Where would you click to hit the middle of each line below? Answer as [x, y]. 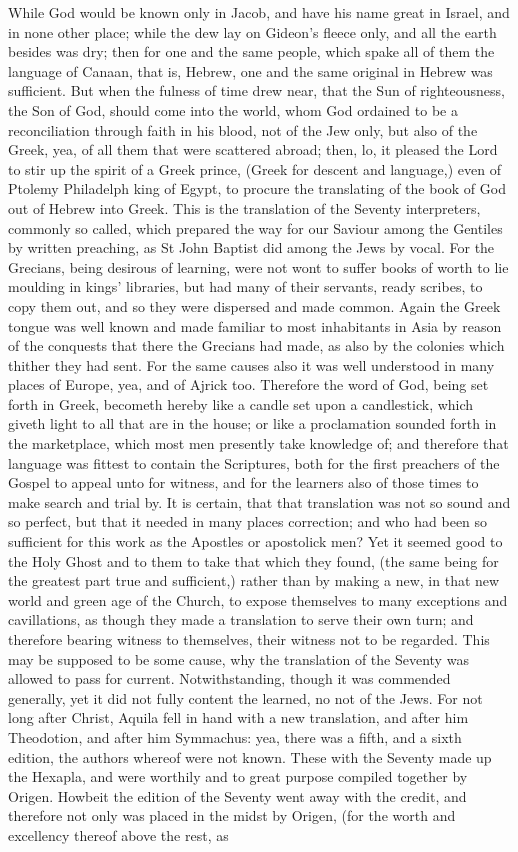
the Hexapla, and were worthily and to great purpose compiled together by [238, 776]
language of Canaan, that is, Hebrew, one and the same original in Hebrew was [250, 70]
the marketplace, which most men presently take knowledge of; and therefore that [258, 443]
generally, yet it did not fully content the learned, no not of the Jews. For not [245, 697]
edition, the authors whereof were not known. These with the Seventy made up [250, 756]
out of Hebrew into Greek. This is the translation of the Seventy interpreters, [244, 207]
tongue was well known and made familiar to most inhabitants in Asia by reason [255, 325]
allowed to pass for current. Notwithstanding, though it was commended [229, 678]
